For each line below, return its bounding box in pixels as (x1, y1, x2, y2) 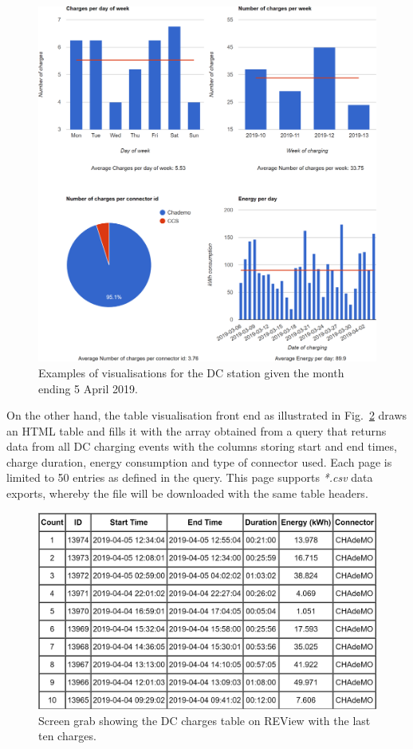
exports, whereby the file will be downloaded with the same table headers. (6, 485, 368, 502)
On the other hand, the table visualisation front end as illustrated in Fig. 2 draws (6, 407, 407, 424)
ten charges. (38, 727, 96, 744)
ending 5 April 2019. (38, 380, 138, 396)
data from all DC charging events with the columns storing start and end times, (6, 438, 397, 455)
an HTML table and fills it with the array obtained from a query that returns (6, 422, 387, 439)
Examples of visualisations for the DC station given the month (38, 364, 344, 380)
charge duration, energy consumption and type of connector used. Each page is (6, 453, 392, 470)
